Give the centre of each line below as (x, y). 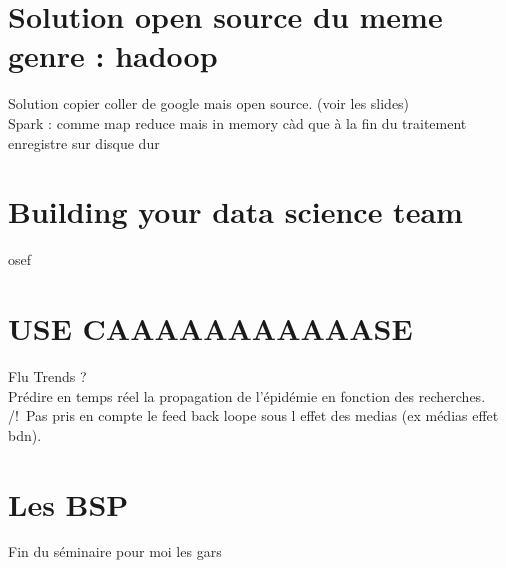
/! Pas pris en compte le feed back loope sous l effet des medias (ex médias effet (253, 415)
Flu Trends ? (47, 375)
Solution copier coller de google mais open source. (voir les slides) (209, 103)
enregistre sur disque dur (84, 142)
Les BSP (68, 503)
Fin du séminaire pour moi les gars (115, 551)
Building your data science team (235, 211)
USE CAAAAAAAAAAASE (210, 328)
